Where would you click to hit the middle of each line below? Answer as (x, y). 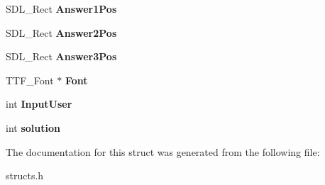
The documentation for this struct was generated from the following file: (163, 151)
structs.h (25, 175)
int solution (33, 127)
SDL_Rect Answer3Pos (61, 56)
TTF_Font (30, 80)
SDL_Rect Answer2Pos (61, 32)
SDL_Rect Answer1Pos (61, 9)
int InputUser (39, 104)
